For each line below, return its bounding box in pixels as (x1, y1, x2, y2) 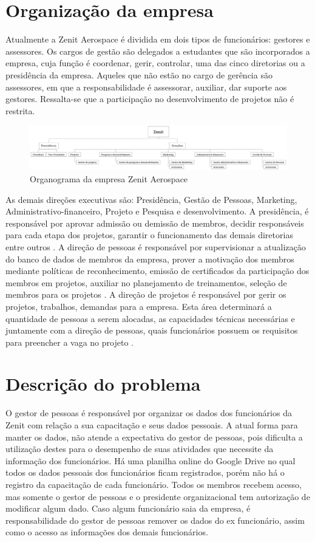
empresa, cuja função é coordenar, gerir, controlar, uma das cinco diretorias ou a (5, 57, 305, 69)
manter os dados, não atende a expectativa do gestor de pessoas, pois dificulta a (5, 430, 303, 443)
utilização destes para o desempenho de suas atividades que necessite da (5, 442, 274, 455)
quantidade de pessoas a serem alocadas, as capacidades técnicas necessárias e (5, 312, 295, 324)
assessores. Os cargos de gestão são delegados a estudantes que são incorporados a (5, 44, 310, 57)
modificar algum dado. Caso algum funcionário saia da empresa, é (5, 502, 251, 515)
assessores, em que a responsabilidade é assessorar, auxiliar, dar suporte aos (5, 80, 287, 93)
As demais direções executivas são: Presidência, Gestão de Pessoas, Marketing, (5, 193, 297, 205)
